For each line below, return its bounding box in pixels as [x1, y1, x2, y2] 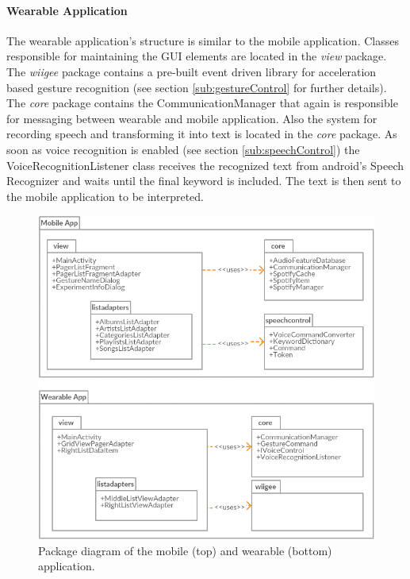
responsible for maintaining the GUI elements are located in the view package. [6, 48, 387, 64]
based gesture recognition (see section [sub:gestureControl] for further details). [6, 79, 387, 95]
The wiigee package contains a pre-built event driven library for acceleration [6, 63, 377, 79]
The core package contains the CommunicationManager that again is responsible [6, 95, 398, 111]
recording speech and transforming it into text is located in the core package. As [6, 125, 397, 142]
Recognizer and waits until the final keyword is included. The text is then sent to [6, 172, 401, 189]
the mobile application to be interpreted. [6, 187, 204, 204]
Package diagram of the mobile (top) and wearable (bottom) [38, 542, 332, 558]
